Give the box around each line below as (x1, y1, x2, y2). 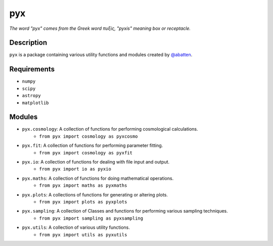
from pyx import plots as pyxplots (39, 199, 127, 204)
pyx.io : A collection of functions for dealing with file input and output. (22, 159, 170, 165)
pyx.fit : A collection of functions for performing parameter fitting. (22, 142, 163, 149)
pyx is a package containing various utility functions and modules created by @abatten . (9, 52, 193, 58)
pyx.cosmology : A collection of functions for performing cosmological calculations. (22, 126, 198, 132)
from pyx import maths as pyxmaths (39, 183, 127, 188)
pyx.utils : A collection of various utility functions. (22, 224, 130, 230)
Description (9, 38, 48, 47)
